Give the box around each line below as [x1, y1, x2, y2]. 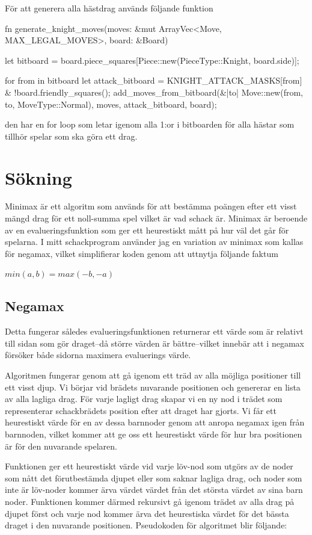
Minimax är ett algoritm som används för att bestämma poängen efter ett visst [5, 200, 297, 212]
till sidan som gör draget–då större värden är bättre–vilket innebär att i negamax [5, 336, 304, 349]
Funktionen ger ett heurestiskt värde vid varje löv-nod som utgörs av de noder [5, 460, 293, 472]
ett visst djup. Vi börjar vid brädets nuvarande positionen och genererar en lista [5, 380, 301, 393]
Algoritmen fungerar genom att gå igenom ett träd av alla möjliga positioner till [5, 369, 301, 382]
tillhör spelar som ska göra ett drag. [5, 129, 138, 142]
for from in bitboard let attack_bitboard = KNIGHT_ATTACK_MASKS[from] [5, 74, 302, 87]
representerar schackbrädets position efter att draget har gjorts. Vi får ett [5, 404, 277, 416]
